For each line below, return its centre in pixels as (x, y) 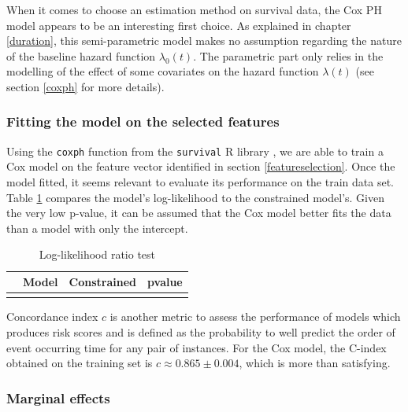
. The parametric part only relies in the (288, 55)
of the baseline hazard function (81, 55)
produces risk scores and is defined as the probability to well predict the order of (201, 331)
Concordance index (52, 316)
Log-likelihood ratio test (97, 254)
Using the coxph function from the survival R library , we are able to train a (195, 151)
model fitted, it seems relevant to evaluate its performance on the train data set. (200, 182)
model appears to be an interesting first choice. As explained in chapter (179, 25)
